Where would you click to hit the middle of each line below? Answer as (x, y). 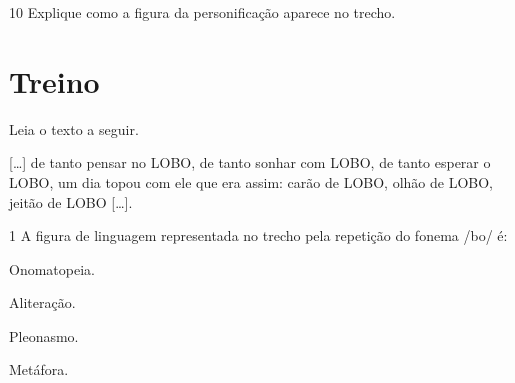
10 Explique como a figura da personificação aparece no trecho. (202, 12)
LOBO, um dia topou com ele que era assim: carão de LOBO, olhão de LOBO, (251, 181)
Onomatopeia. (52, 268)
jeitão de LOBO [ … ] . (71, 201)
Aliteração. (42, 302)
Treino (54, 80)
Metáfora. (39, 369)
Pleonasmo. (44, 335)
